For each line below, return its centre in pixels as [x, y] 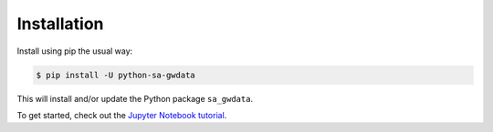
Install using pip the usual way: [75, 51]
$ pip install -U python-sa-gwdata [115, 75]
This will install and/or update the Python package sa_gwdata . [135, 98]
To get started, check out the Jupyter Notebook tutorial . [122, 115]
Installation [60, 24]
